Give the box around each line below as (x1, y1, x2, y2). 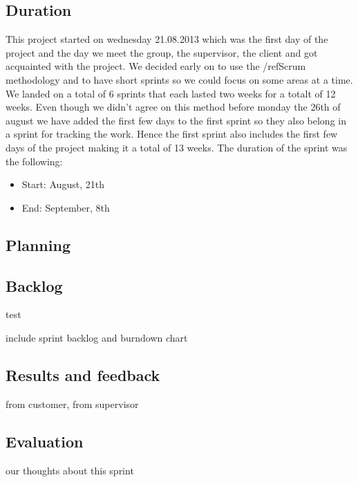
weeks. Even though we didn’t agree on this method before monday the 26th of (6, 100, 341, 114)
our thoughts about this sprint (6, 463, 134, 477)
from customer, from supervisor (6, 396, 139, 411)
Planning (6, 234, 70, 255)
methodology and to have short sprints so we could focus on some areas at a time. (6, 72, 353, 86)
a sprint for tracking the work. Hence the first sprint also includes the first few (6, 127, 338, 141)
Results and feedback (6, 364, 160, 385)
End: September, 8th (21, 200, 110, 214)
